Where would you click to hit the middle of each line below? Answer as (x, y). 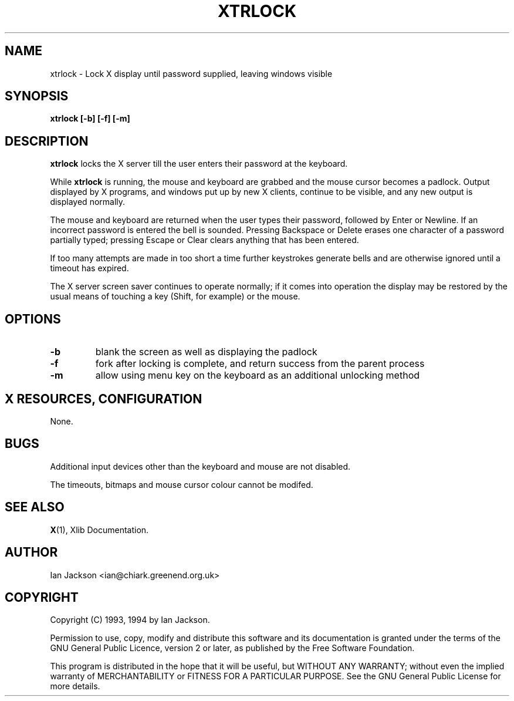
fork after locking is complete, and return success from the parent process (260, 364)
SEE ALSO (35, 507)
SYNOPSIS (37, 96)
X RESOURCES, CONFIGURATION (104, 399)
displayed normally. (88, 202)
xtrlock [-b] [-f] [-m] (90, 119)
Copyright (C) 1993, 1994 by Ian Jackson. (130, 620)
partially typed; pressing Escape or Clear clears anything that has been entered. (204, 240)
